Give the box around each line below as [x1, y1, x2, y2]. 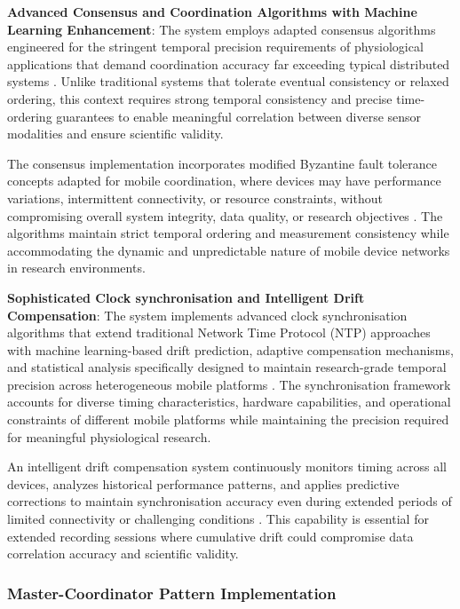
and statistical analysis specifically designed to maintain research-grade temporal [7, 358, 447, 376]
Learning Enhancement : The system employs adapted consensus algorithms [7, 20, 436, 38]
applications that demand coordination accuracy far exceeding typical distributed [7, 54, 450, 73]
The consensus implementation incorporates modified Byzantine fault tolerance [7, 154, 438, 172]
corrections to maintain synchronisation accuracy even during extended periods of [7, 492, 452, 510]
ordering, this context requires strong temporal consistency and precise [7, 89, 393, 107]
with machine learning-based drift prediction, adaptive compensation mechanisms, [7, 340, 454, 359]
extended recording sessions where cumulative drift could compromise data [7, 526, 414, 545]
